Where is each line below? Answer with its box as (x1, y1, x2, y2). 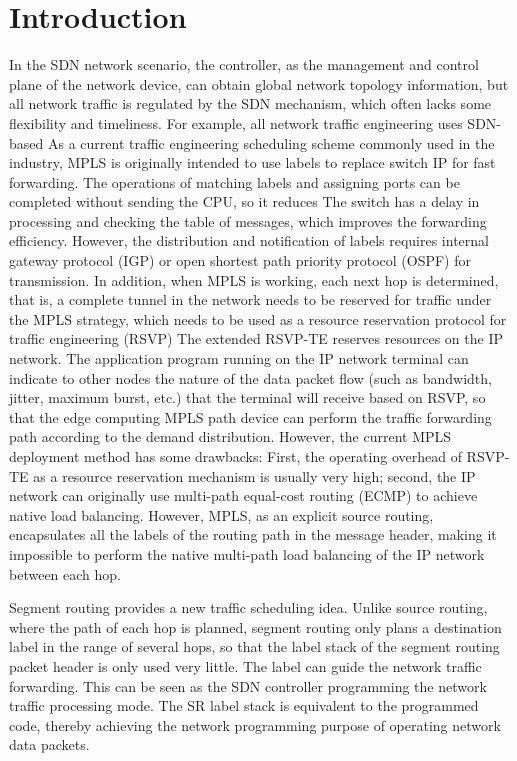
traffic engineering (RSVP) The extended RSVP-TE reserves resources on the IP (9, 328, 504, 349)
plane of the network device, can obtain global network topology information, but (9, 73, 509, 94)
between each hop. (9, 563, 121, 584)
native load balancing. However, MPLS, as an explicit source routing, (9, 504, 434, 525)
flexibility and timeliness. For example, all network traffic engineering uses (9, 112, 463, 133)
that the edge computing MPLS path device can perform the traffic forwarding (9, 406, 492, 427)
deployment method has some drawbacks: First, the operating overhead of (9, 446, 462, 466)
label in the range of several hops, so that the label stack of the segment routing (9, 636, 500, 657)
